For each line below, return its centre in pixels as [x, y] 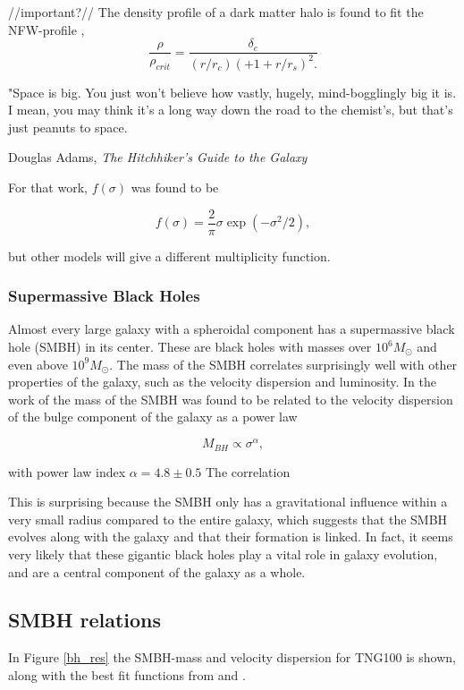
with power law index [67, 471]
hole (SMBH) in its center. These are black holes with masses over [190, 347]
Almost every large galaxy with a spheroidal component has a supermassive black [232, 329]
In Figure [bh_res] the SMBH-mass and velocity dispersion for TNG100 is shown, [232, 657]
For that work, [48, 187]
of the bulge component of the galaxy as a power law [153, 417]
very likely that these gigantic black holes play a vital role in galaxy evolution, [223, 554]
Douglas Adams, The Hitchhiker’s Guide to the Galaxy [158, 157]
